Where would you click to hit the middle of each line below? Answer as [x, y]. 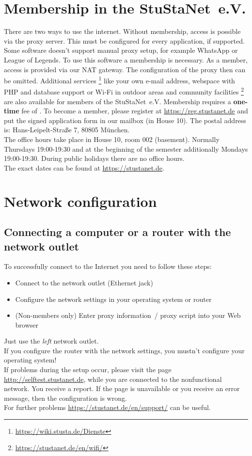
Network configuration [80, 201]
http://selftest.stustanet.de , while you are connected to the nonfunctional [113, 379]
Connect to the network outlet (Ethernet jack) [84, 282]
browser [27, 324]
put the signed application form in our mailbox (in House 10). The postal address [125, 120]
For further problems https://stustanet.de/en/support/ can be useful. [107, 407]
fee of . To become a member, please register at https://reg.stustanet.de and [135, 111]
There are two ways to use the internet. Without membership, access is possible [122, 31]
